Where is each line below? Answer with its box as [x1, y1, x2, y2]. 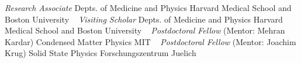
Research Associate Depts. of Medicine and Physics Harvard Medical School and [5, 2, 292, 13]
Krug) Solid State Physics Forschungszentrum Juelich [5, 47, 196, 59]
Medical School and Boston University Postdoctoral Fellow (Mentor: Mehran [5, 24, 285, 36]
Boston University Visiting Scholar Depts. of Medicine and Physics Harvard [5, 13, 283, 25]
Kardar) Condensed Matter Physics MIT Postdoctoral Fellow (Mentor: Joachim [5, 35, 296, 47]
